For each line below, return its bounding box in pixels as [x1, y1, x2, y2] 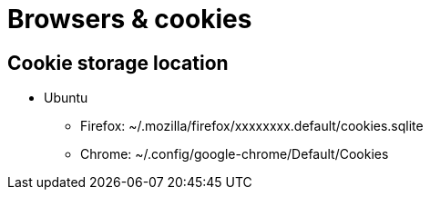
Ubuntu [44, 90, 88, 106]
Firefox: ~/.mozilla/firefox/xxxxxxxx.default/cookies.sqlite [80, 118, 424, 134]
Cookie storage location [7, 51, 229, 74]
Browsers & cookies [7, 4, 252, 34]
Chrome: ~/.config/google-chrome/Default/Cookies [80, 146, 389, 163]
